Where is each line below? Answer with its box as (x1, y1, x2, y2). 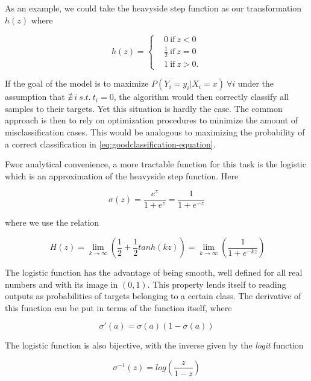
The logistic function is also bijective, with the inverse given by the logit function (5, 339, 304, 352)
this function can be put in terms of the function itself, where (5, 301, 232, 314)
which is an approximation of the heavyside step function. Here (5, 169, 239, 182)
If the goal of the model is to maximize (5, 77, 149, 90)
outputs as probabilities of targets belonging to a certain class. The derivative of (5, 290, 301, 302)
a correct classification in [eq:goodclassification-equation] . (5, 137, 216, 150)
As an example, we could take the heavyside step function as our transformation (5, 2, 302, 14)
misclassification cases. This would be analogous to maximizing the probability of (5, 125, 305, 138)
